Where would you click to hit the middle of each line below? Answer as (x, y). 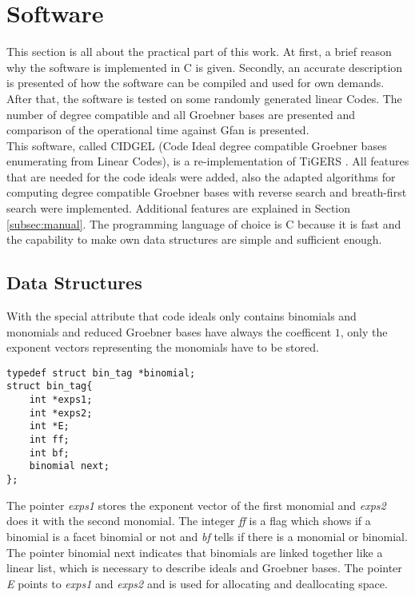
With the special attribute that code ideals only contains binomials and (182, 316)
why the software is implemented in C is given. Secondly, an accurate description (205, 67)
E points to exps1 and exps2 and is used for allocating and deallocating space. (197, 583)
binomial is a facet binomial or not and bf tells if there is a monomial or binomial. (207, 536)
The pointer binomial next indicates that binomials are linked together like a (195, 552)
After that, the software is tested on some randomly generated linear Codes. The (204, 98)
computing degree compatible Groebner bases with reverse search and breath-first (207, 192)
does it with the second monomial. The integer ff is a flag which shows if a (189, 521)
